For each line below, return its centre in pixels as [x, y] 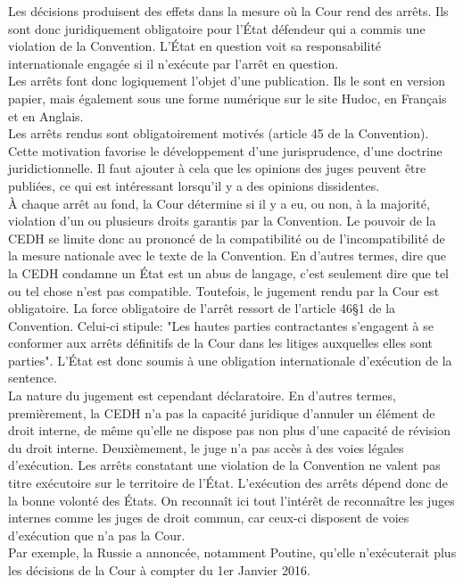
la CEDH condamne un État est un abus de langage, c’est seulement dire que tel [229, 272]
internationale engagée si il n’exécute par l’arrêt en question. [174, 63]
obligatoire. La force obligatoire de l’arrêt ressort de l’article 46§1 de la [202, 308]
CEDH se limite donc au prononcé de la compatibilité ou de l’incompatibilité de [227, 238]
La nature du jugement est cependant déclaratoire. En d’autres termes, [202, 395]
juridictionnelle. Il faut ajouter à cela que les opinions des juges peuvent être [217, 168]
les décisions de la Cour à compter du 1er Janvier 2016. [159, 570]
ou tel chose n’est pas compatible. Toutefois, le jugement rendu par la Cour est [224, 290]
